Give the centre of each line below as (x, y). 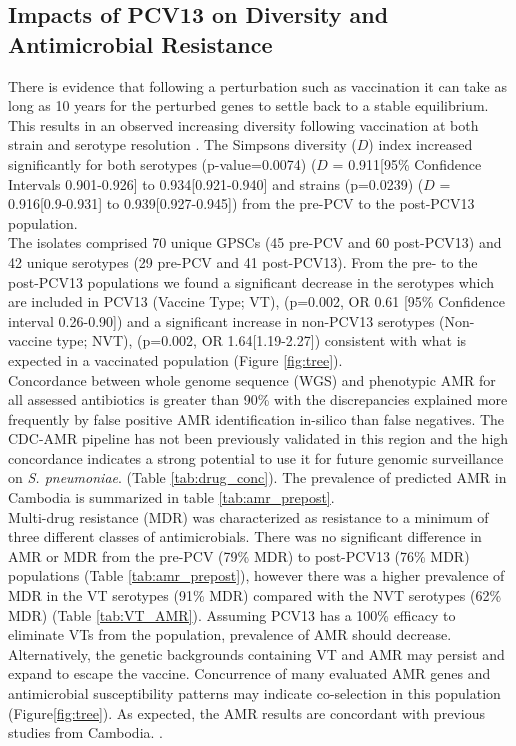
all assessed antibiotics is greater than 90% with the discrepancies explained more (258, 399)
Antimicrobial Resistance (140, 43)
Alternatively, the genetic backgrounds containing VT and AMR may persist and (256, 653)
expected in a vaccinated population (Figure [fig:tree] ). (175, 359)
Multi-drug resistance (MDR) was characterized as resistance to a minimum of (248, 516)
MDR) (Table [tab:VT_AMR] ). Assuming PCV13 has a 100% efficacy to (232, 614)
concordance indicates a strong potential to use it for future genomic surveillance (256, 457)
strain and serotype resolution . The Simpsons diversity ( (182, 144)
